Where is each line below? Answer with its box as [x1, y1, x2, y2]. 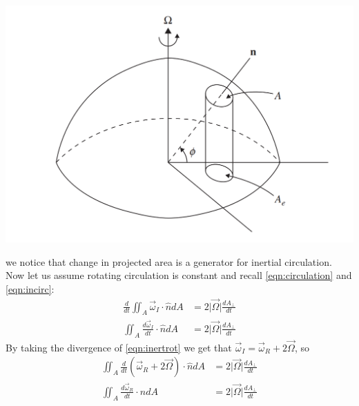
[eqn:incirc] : [6, 281, 55, 296]
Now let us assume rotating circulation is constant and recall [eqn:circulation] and [6, 268, 352, 282]
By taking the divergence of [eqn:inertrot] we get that [6, 340, 232, 354]
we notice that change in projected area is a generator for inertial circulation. [6, 254, 332, 269]
